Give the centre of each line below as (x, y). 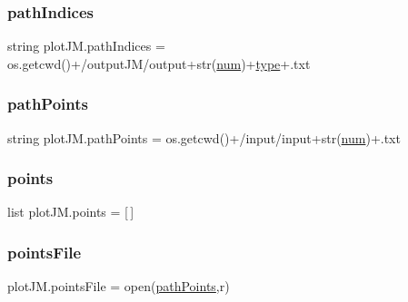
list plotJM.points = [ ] (71, 212)
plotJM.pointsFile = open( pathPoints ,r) (119, 286)
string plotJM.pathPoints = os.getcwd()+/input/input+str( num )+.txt (204, 137)
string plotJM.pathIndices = (86, 46)
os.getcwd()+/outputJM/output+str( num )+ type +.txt (159, 63)
